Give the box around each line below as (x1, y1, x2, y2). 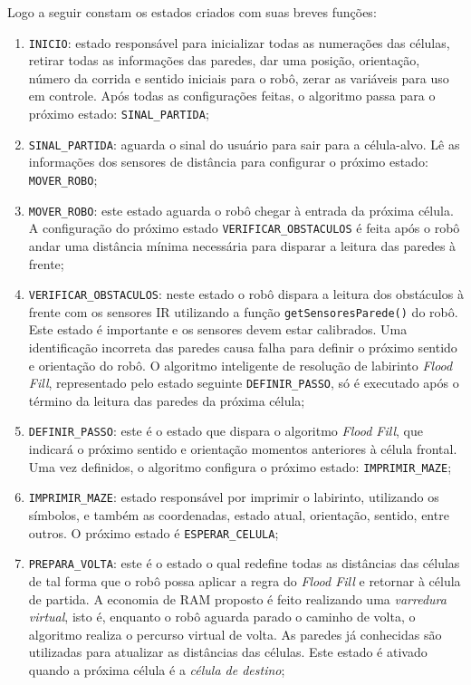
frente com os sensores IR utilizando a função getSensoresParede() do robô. (28, 302, 458, 321)
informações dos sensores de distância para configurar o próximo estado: (28, 152, 428, 171)
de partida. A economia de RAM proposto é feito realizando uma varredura (28, 589, 447, 608)
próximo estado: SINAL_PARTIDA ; (28, 104, 209, 123)
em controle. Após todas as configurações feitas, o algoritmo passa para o (28, 86, 436, 105)
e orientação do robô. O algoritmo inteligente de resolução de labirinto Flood (28, 355, 453, 374)
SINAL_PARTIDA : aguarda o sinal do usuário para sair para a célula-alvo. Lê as (28, 134, 460, 153)
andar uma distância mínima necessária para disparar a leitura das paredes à (28, 236, 457, 255)
